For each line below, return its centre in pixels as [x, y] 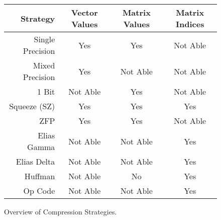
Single [44, 39]
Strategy [38, 18]
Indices [190, 24]
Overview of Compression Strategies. [61, 211]
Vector [84, 12]
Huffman [40, 176]
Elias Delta [35, 161]
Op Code [39, 191]
